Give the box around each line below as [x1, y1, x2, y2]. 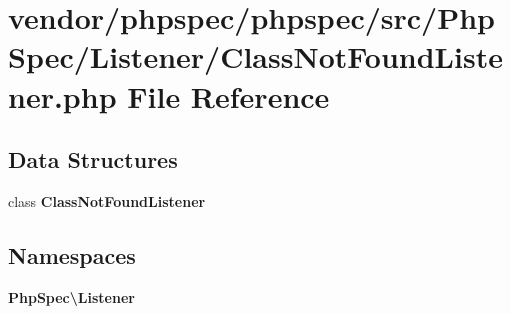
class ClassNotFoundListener [8, 190, 206, 211]
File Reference [127, 75, 330, 116]
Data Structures [8, 144, 178, 175]
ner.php [8, 75, 117, 116]
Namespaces [8, 239, 136, 270]
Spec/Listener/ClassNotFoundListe [8, 36, 503, 77]
